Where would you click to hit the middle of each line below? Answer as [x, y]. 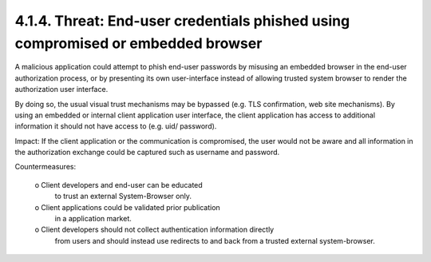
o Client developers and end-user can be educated [119, 185]
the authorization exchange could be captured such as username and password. [147, 153]
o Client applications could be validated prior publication [128, 207]
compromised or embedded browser [138, 43]
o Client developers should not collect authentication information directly [154, 230]
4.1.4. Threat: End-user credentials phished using [182, 21]
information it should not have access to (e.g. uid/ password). [116, 126]
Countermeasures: [45, 167]
